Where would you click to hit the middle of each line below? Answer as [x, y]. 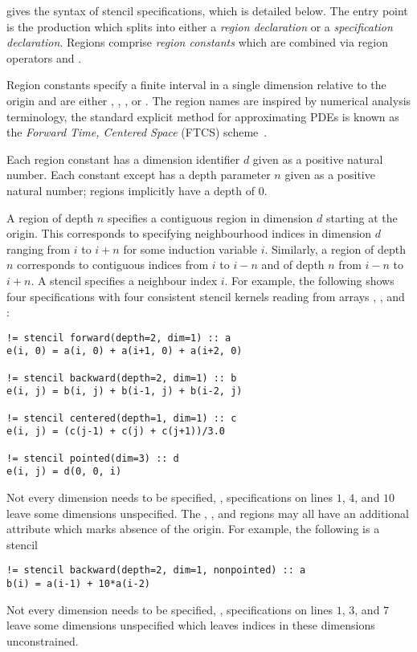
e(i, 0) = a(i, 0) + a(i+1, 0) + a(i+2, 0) [125, 351]
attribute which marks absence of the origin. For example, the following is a [193, 529]
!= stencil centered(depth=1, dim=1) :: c [122, 418]
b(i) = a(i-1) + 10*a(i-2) [78, 583]
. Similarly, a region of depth [335, 249]
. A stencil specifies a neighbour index [124, 280]
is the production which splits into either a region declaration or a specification [200, 26]
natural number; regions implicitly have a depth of [131, 190]
